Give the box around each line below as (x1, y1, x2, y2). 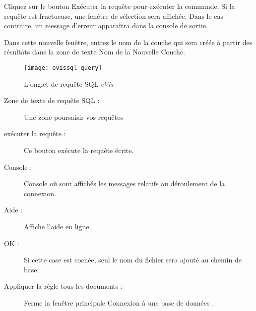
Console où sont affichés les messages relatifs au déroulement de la (24, 178, 225, 189)
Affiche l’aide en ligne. (24, 221, 91, 231)
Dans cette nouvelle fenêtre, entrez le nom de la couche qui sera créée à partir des (4, 37, 253, 47)
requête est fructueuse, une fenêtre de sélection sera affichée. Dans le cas (4, 10, 224, 21)
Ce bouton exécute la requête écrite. (24, 145, 134, 155)
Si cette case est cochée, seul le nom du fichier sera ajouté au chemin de (24, 255, 242, 265)
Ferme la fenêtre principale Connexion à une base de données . (24, 297, 214, 308)
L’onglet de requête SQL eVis (24, 78, 114, 89)
